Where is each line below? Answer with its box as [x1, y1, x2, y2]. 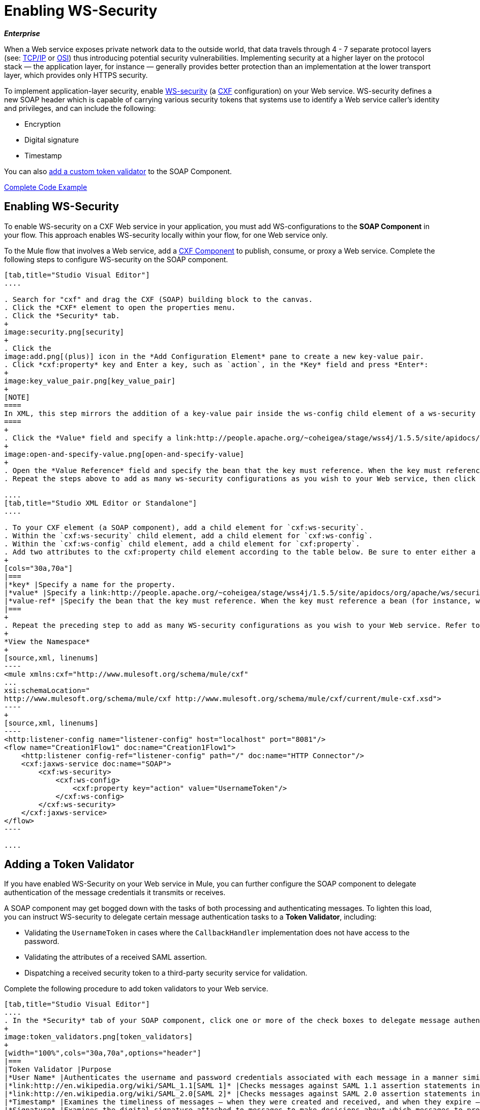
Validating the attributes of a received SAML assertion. [24, 953, 207, 962]
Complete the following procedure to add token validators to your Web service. [4, 984, 268, 993]
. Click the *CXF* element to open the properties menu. [4, 303, 236, 312]
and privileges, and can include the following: [4, 103, 156, 113]
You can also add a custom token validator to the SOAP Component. [4, 166, 232, 176]
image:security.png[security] [4, 327, 125, 336]
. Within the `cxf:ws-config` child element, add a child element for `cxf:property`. [4, 539, 360, 548]
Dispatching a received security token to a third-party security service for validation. [24, 968, 308, 978]
